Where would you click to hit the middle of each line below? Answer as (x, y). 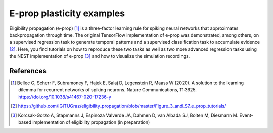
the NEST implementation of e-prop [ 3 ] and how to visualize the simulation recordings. (100, 56)
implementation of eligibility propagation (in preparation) (91, 122)
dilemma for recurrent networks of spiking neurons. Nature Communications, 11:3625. (108, 90)
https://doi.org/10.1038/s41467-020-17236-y (65, 97)
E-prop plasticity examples (67, 13)
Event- (246, 115)
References (28, 71)
